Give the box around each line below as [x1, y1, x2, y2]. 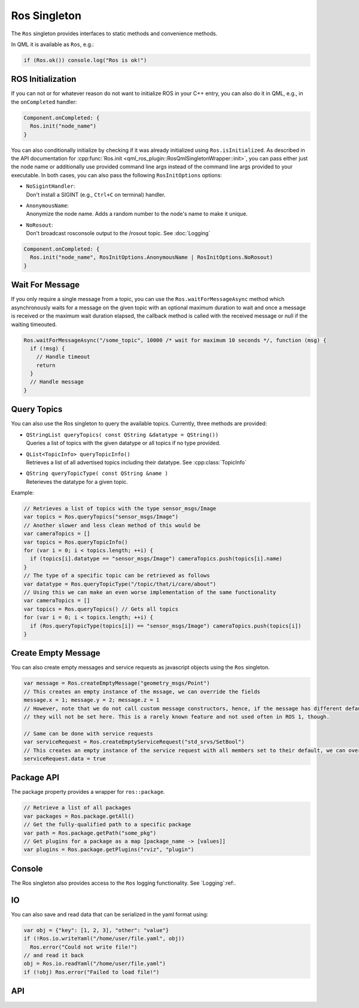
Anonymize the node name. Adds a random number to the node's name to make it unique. [26, 210, 248, 218]
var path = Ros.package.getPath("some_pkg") [23, 829, 157, 836]
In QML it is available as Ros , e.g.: [11, 41, 95, 48]
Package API [11, 772, 60, 783]
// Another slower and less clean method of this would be [23, 522, 200, 529]
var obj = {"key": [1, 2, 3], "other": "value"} [23, 927, 169, 933]
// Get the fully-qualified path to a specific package [23, 821, 191, 828]
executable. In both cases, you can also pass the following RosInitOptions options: [11, 171, 223, 179]
